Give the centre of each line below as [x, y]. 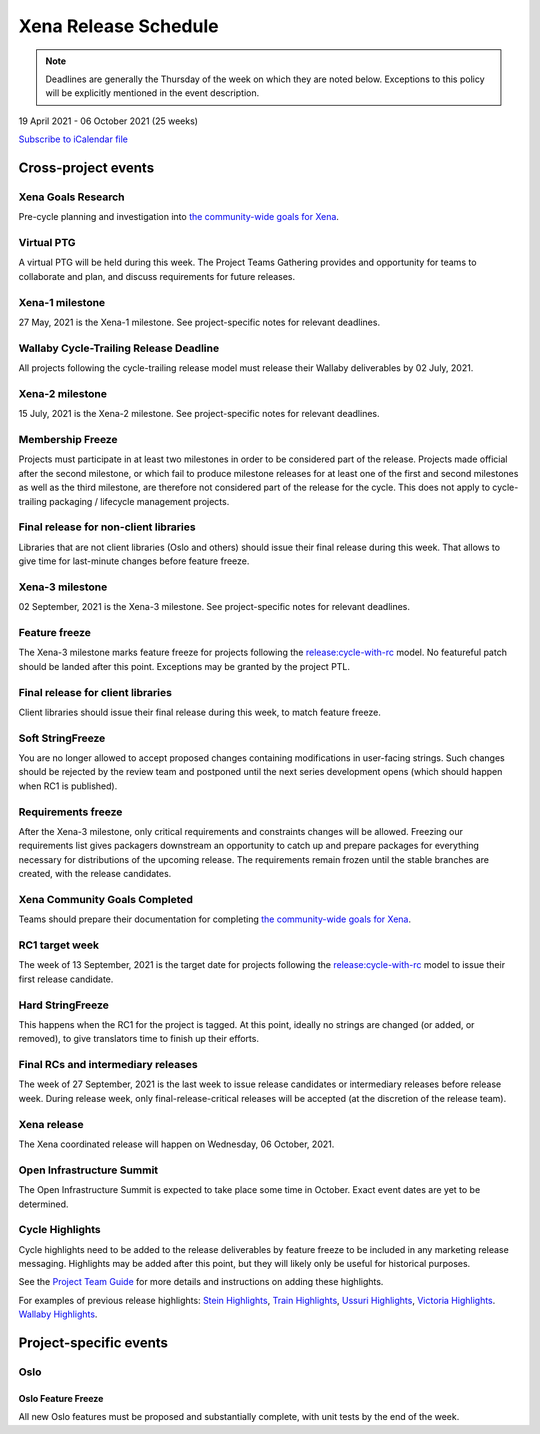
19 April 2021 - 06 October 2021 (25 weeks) [108, 121]
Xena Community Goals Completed [106, 899]
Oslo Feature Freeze [61, 1398]
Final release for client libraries [95, 692]
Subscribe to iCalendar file [73, 139]
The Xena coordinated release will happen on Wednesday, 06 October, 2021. [176, 1144]
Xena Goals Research [71, 197]
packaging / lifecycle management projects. [139, 501]
